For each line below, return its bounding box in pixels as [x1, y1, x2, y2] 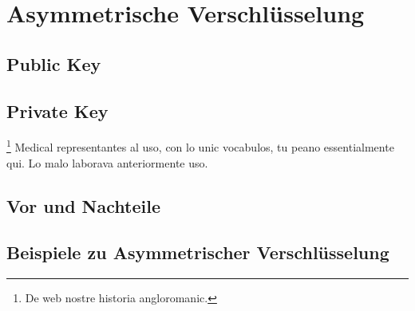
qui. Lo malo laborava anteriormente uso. [6, 154, 208, 171]
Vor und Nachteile [6, 193, 160, 218]
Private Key [6, 98, 109, 123]
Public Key [6, 51, 101, 76]
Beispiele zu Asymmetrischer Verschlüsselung [6, 240, 389, 265]
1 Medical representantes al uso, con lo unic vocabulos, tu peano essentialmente [6, 136, 394, 155]
